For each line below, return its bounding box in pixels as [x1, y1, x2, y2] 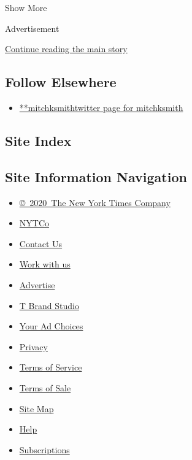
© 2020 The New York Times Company [19, 196, 171, 209]
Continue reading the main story [5, 42, 128, 55]
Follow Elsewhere [5, 72, 117, 91]
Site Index [5, 131, 72, 150]
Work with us [19, 258, 71, 270]
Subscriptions [19, 443, 70, 456]
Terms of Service [19, 361, 82, 374]
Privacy [19, 340, 48, 353]
